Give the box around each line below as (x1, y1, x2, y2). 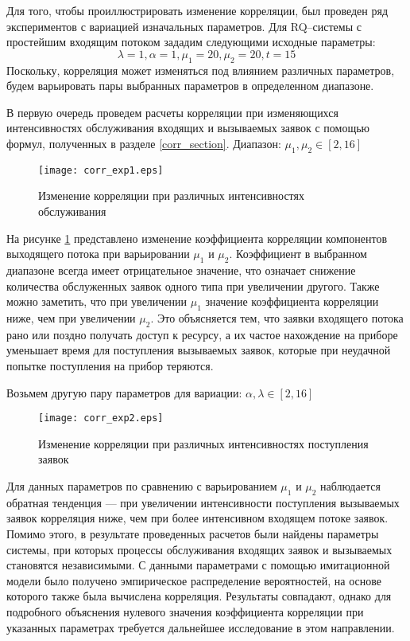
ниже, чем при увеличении (6, 309, 136, 326)
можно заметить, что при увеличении (6, 293, 188, 310)
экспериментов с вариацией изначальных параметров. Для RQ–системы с (6, 18, 362, 34)
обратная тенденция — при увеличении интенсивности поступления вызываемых (6, 494, 400, 510)
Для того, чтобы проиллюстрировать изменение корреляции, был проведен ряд (6, 2, 389, 18)
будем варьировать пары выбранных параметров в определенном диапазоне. (6, 77, 374, 94)
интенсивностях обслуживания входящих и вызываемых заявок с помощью (6, 119, 370, 136)
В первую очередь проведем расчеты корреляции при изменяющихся (6, 104, 338, 120)
